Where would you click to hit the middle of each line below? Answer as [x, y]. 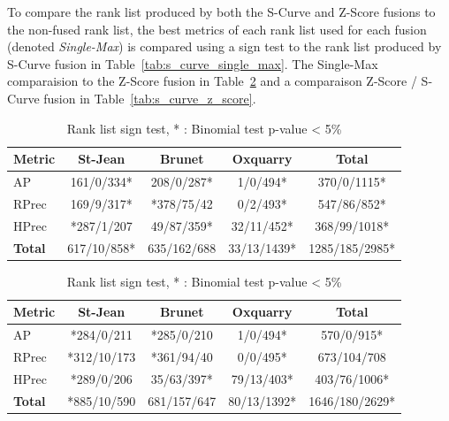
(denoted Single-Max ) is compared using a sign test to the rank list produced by [224, 46]
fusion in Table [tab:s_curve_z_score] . [150, 98]
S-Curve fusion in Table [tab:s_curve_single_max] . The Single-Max [193, 63]
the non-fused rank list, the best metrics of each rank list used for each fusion [217, 29]
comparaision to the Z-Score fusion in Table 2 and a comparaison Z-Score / [212, 81]
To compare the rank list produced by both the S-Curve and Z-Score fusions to [221, 11]
